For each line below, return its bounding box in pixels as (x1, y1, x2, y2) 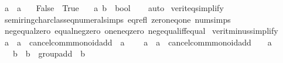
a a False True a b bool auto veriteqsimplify (4, 2, 224, 13)
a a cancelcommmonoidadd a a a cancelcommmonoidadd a (4, 36, 272, 48)
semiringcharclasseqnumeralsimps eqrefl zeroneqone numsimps (4, 13, 231, 25)
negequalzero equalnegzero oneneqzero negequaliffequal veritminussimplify (4, 24, 278, 37)
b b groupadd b (12, 47, 85, 60)
